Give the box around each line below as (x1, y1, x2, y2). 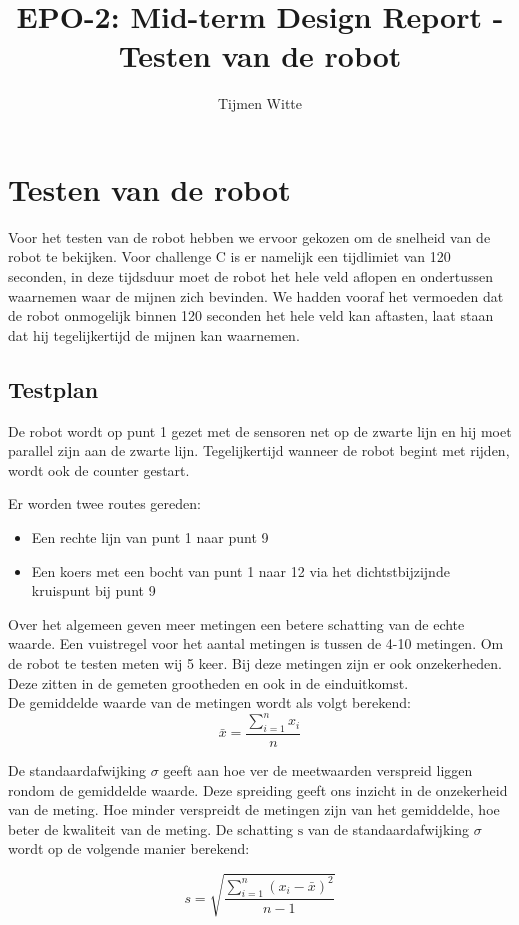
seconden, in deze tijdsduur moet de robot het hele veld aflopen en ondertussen (8, 266, 493, 287)
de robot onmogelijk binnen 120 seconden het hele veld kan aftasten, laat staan (8, 305, 494, 326)
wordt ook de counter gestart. (8, 459, 190, 480)
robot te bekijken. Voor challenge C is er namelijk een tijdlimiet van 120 (8, 246, 451, 267)
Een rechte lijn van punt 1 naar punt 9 (31, 526, 269, 547)
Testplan (8, 373, 99, 404)
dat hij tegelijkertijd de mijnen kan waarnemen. (8, 324, 300, 345)
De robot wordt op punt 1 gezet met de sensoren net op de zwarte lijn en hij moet (8, 420, 512, 441)
